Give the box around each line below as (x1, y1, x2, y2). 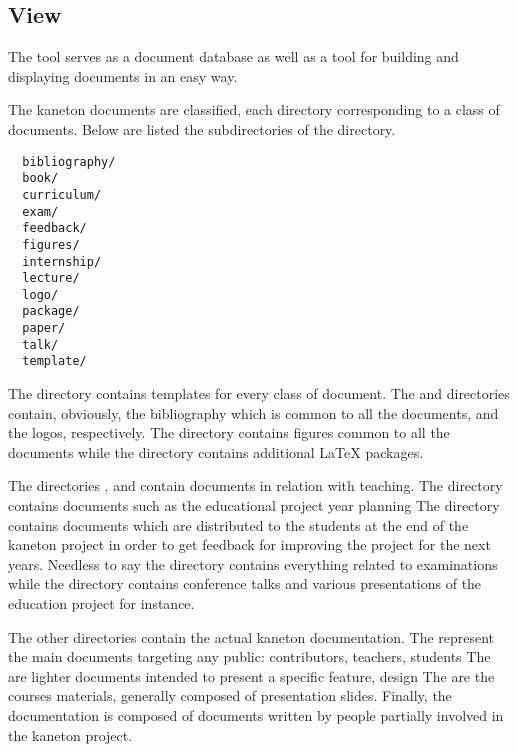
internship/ (22, 254, 102, 269)
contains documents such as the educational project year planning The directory (8, 495, 500, 516)
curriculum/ (22, 187, 102, 202)
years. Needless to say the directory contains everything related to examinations (8, 553, 498, 574)
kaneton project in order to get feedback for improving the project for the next (8, 534, 491, 555)
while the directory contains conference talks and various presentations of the (8, 573, 482, 594)
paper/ (22, 321, 66, 336)
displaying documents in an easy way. (8, 65, 238, 86)
